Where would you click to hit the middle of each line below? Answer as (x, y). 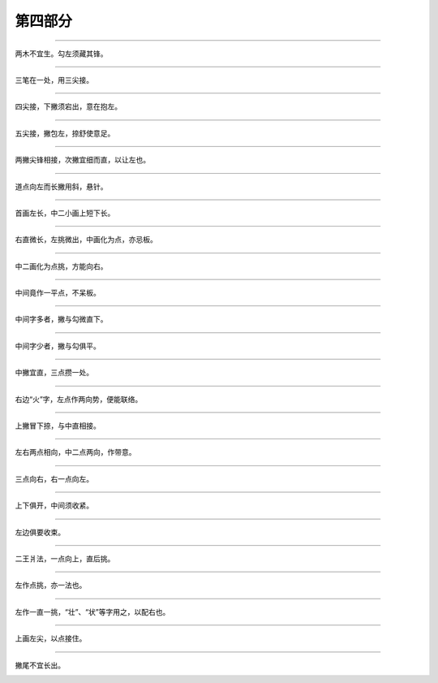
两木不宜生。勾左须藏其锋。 (61, 54)
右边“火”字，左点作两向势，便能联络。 (79, 399)
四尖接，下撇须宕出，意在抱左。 (68, 106)
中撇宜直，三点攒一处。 (54, 373)
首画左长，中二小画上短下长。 (65, 213)
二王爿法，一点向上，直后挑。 (65, 558)
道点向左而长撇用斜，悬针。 (61, 186)
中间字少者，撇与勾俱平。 (58, 346)
